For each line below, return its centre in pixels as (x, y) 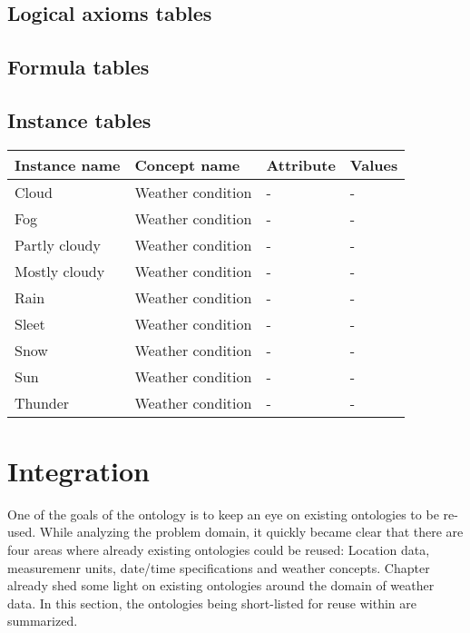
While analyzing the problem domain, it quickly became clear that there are (251, 532)
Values (374, 164)
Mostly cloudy (60, 271)
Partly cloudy (58, 244)
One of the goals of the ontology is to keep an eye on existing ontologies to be (223, 514)
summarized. (43, 621)
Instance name (68, 164)
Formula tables (78, 67)
